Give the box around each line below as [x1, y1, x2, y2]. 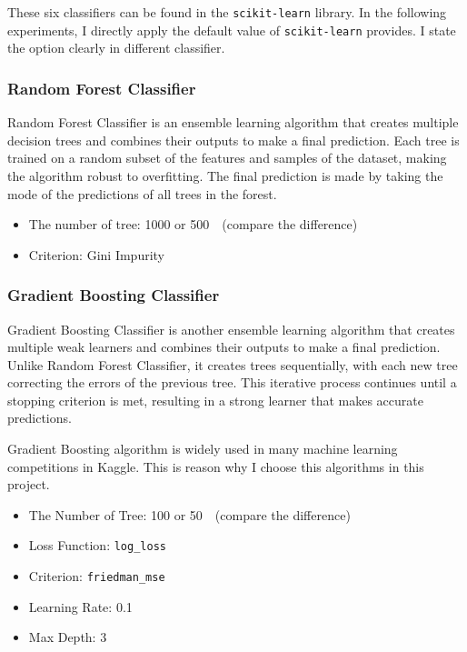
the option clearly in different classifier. [7, 38, 225, 57]
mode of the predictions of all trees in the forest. [7, 184, 277, 203]
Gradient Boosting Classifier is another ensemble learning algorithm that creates [7, 319, 455, 338]
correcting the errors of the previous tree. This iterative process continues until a [7, 373, 457, 392]
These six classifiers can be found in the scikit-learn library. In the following [7, 3, 447, 21]
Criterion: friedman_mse [28, 567, 165, 586]
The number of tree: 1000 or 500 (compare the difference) [28, 215, 358, 234]
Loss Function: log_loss [28, 536, 166, 555]
